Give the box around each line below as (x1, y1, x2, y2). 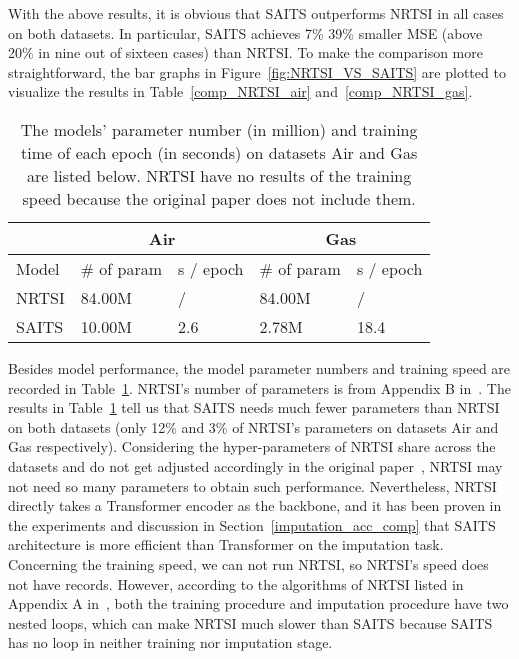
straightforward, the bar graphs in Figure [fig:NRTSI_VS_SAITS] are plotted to (8, 61, 506, 82)
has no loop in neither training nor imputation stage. (8, 632, 333, 653)
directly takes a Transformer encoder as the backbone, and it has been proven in (8, 495, 502, 516)
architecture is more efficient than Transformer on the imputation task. (8, 534, 444, 555)
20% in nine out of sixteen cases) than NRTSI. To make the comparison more (8, 42, 483, 63)
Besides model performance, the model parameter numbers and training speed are (8, 357, 511, 378)
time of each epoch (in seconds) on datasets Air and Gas (21, 140, 418, 164)
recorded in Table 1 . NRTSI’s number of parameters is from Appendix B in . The (8, 377, 511, 398)
